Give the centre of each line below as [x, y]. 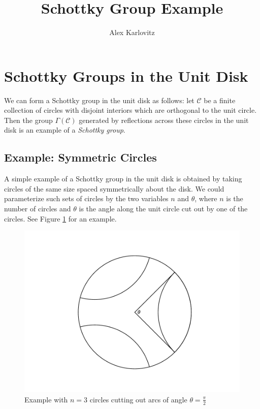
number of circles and [38, 209]
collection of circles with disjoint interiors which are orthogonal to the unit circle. [131, 110]
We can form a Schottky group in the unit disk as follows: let [99, 100]
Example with [46, 399]
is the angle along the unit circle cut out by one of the [163, 209]
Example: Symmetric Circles [80, 157]
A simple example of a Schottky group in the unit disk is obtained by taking [123, 179]
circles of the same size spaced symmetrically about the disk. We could [114, 188]
